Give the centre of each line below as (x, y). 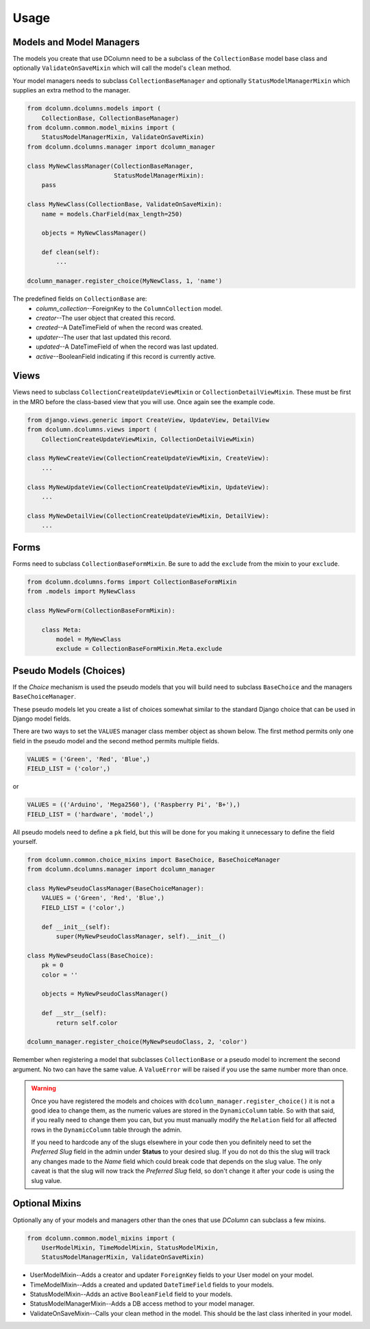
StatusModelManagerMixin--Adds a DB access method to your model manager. (142, 1304)
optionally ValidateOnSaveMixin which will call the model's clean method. (122, 68)
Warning (44, 1089)
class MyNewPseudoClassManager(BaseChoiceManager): (116, 889)
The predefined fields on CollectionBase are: (80, 299)
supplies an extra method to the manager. (71, 90)
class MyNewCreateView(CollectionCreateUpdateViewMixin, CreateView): (148, 458)
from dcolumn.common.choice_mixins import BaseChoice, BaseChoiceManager (153, 859)
